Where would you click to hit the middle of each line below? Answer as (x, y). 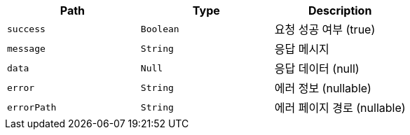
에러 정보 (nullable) (323, 88)
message (26, 48)
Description (340, 10)
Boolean (160, 29)
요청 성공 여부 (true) (325, 29)
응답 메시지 (302, 49)
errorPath (32, 107)
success (26, 29)
